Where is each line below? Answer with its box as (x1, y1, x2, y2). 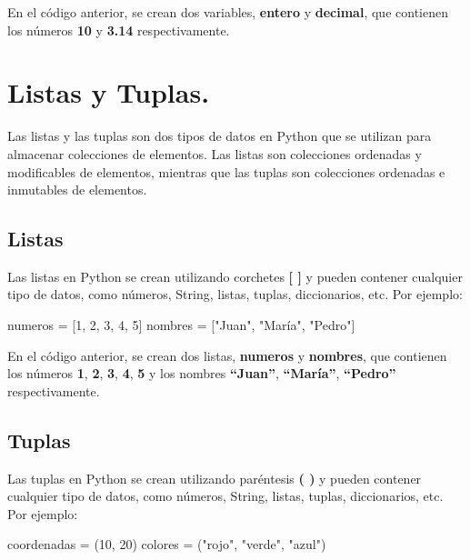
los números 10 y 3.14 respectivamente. (7, 20, 230, 39)
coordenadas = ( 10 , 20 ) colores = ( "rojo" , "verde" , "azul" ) (7, 535, 326, 554)
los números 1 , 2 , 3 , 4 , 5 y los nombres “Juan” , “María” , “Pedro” (7, 364, 396, 383)
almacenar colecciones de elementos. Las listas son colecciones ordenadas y (7, 144, 422, 163)
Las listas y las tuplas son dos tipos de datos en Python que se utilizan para (7, 126, 432, 145)
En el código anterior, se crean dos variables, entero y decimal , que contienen (7, 3, 448, 21)
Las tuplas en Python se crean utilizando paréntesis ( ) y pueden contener (7, 468, 422, 487)
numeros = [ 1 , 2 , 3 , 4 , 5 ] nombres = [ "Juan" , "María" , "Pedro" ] (7, 315, 355, 335)
